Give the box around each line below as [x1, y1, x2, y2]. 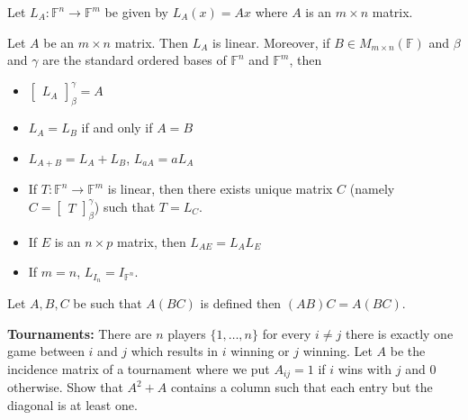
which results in [130, 342, 219, 361]
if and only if [81, 118, 153, 137]
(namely [349, 179, 395, 198]
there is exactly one [346, 324, 454, 342]
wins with [337, 359, 392, 378]
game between [7, 342, 85, 361]
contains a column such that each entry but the [170, 378, 433, 397]
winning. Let [302, 342, 373, 361]
